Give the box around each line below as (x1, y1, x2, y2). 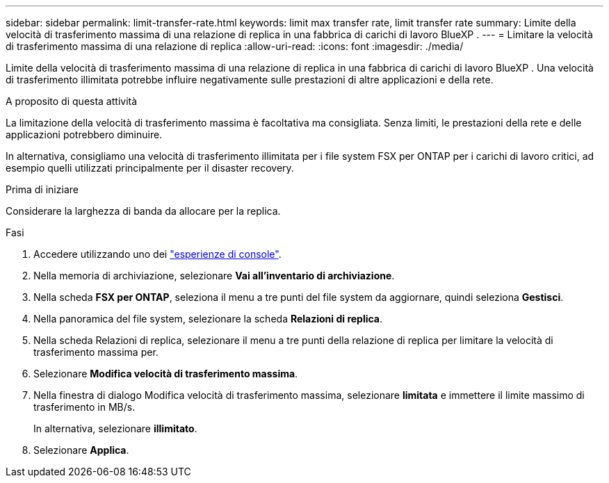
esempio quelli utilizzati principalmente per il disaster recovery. (6, 162, 294, 174)
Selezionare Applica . (33, 444, 129, 456)
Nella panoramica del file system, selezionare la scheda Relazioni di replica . (33, 313, 383, 325)
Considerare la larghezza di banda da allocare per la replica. (6, 205, 281, 217)
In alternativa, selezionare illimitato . (33, 423, 197, 434)
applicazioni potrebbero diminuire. (6, 129, 163, 140)
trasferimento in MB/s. (33, 401, 136, 413)
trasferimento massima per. (33, 346, 159, 358)
